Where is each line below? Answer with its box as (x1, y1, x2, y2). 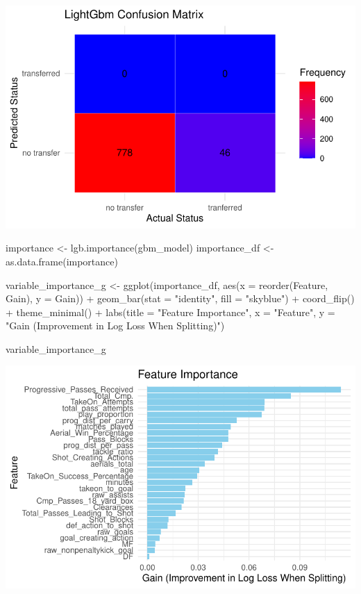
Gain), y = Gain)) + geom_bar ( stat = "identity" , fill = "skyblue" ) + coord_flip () (6, 291, 355, 306)
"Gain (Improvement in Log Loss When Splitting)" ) (6, 318, 225, 333)
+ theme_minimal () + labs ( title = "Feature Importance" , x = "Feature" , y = (6, 304, 335, 319)
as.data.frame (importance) (6, 254, 118, 268)
